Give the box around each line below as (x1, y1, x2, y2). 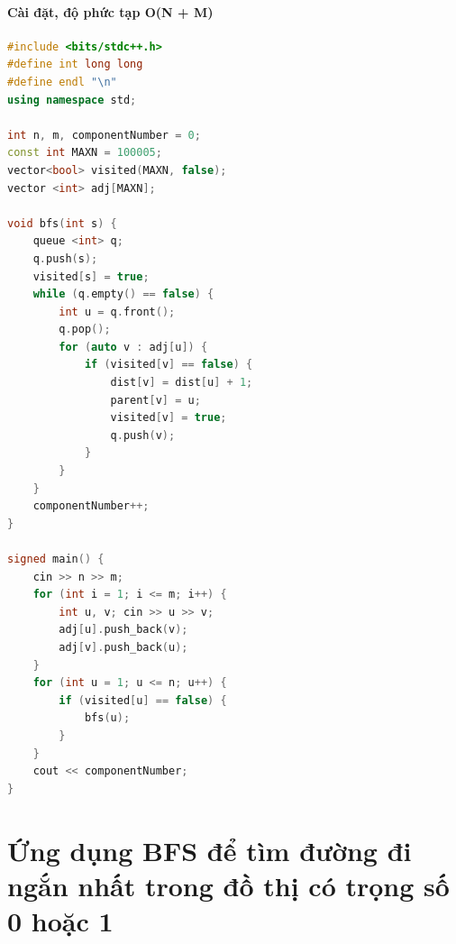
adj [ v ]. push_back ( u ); (59, 640, 188, 654)
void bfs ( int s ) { (7, 216, 117, 230)
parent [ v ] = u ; (110, 393, 201, 407)
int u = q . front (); (59, 305, 176, 318)
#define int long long (7, 58, 143, 71)
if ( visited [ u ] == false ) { (59, 693, 227, 707)
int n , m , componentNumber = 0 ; (7, 128, 201, 142)
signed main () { (7, 553, 105, 566)
